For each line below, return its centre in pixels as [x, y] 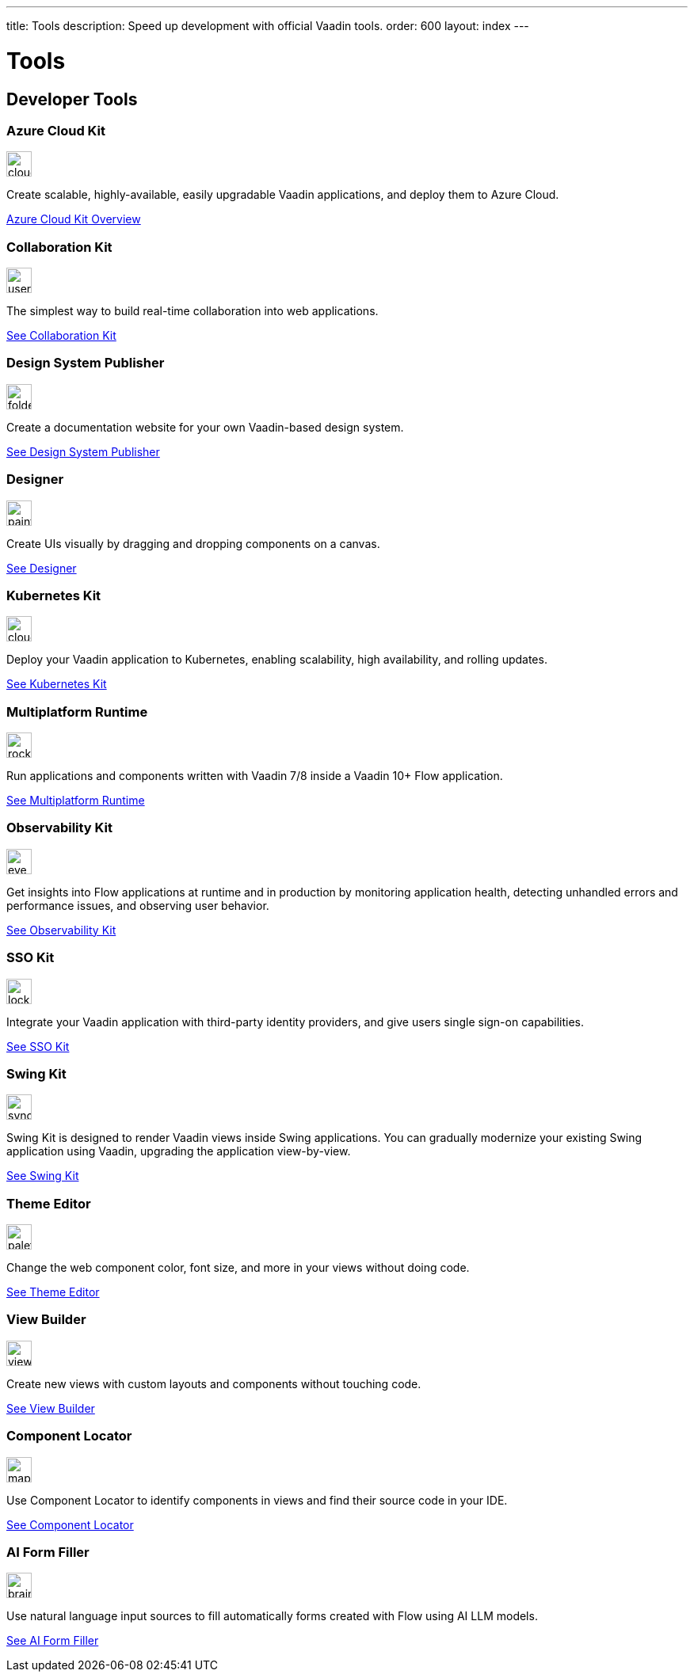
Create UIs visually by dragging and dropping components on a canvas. [193, 543]
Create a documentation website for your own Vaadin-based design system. [205, 427]
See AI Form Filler [53, 1641]
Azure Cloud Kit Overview [74, 219]
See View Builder [51, 1408]
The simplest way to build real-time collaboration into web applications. [193, 311]
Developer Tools [72, 99]
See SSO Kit [38, 1046]
